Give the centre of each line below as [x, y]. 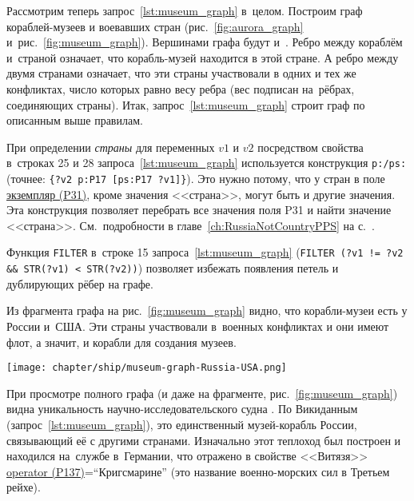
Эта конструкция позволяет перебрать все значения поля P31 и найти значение [199, 210]
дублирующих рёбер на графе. [80, 283]
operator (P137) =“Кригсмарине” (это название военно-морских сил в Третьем [198, 471]
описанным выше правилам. [75, 120]
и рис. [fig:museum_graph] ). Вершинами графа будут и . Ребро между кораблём [205, 42]
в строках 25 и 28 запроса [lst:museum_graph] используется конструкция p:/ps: [207, 163]
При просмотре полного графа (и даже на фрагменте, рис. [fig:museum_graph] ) [202, 393]
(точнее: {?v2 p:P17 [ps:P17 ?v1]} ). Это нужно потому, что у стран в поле [196, 178]
